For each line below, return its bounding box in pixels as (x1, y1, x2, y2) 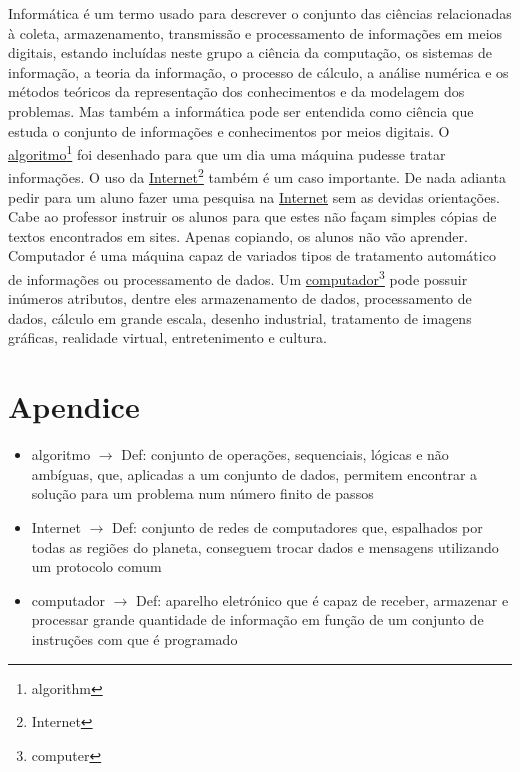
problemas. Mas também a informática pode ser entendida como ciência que (8, 100, 474, 121)
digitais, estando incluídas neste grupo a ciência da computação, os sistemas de (8, 42, 493, 63)
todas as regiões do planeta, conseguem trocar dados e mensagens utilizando (31, 536, 499, 557)
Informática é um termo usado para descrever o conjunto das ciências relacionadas (8, 3, 512, 23)
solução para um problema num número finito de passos (31, 483, 374, 504)
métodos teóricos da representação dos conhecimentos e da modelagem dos (8, 81, 465, 102)
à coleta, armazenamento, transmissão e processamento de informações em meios (8, 22, 503, 43)
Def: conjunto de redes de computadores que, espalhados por (111, 516, 483, 537)
